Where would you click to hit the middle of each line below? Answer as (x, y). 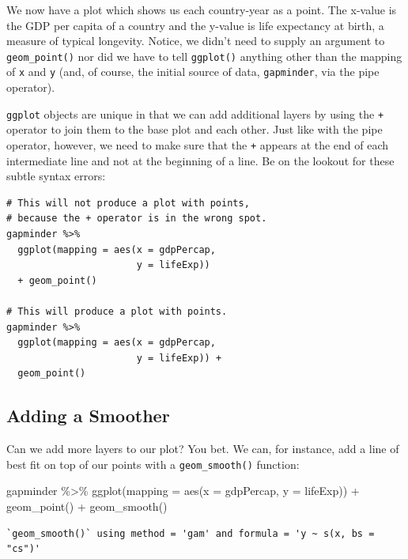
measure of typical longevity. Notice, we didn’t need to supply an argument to (196, 41)
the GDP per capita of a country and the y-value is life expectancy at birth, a (195, 25)
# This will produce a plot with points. (117, 311)
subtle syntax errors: (56, 176)
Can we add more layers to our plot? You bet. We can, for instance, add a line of (203, 449)
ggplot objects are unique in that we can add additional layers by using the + (195, 113)
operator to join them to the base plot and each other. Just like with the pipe (195, 129)
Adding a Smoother (88, 415)
